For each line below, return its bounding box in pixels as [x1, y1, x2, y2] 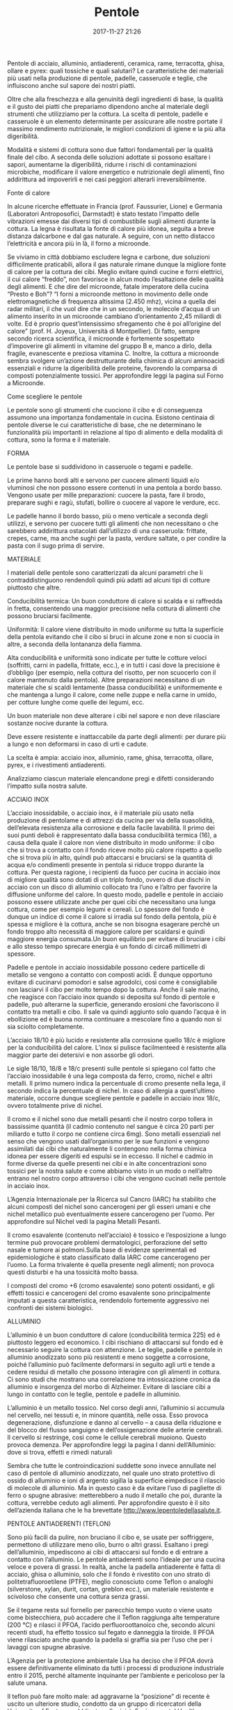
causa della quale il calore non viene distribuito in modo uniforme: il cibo [7, 838, 215, 846]
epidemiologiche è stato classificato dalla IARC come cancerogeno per [7, 1253, 211, 1261]
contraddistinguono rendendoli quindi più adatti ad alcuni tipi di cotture [7, 576, 211, 584]
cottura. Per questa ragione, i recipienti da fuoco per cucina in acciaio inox [7, 868, 221, 876]
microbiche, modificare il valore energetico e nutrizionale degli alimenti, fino [7, 167, 225, 176]
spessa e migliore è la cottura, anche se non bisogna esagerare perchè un [7, 920, 220, 928]
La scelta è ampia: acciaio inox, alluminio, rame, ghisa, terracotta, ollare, [7, 753, 214, 761]
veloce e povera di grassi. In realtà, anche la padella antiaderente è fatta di [7, 1562, 221, 1570]
